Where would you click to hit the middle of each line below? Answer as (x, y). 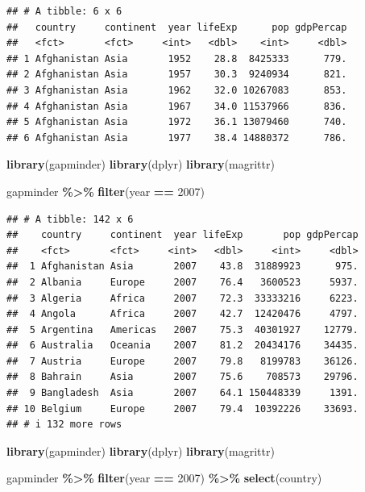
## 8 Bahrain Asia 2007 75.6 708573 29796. (182, 377)
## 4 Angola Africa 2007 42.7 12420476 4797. (182, 314)
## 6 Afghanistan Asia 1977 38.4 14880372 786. (177, 138)
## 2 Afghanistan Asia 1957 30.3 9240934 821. (177, 75)
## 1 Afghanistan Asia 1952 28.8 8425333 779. (177, 58)
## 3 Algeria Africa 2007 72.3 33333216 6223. (182, 298)
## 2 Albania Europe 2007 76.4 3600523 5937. (182, 282)
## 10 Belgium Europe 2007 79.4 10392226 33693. (182, 409)
